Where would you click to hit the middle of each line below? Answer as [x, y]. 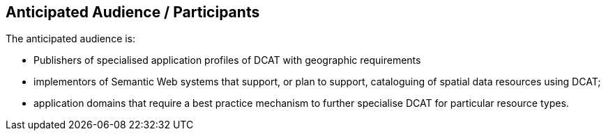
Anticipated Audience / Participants [133, 12]
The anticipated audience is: [71, 39]
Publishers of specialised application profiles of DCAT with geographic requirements [227, 60]
